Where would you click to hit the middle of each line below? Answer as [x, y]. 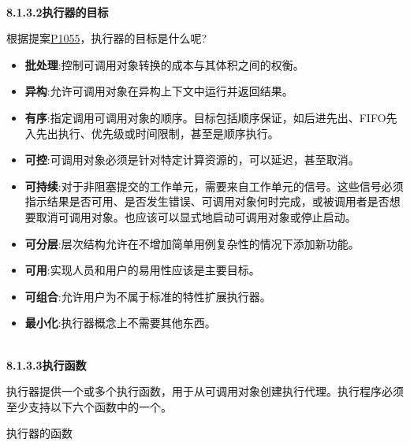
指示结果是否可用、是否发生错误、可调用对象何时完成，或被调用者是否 [207, 201]
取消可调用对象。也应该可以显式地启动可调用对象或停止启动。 [196, 216]
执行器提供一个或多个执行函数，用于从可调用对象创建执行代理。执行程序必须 [205, 391]
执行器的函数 [39, 433]
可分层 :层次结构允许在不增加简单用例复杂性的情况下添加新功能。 [192, 243]
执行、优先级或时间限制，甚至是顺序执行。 [168, 133]
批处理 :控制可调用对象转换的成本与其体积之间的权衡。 [164, 64]
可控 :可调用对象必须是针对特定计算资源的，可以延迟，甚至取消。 [192, 160]
